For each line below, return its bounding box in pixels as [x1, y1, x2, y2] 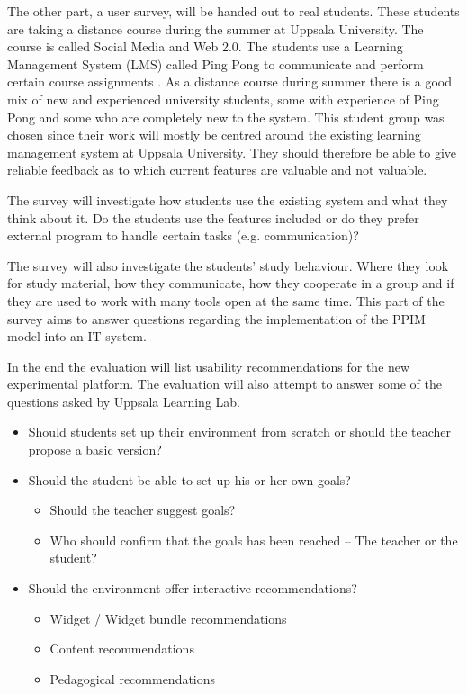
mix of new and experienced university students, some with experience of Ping [7, 89, 439, 108]
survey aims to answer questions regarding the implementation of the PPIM [7, 309, 426, 328]
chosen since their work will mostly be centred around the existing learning [7, 125, 421, 144]
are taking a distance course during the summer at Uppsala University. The [7, 19, 424, 38]
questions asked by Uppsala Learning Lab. [7, 392, 240, 410]
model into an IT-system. [7, 327, 147, 346]
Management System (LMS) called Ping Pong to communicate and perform [7, 54, 424, 73]
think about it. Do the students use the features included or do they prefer [7, 208, 419, 227]
